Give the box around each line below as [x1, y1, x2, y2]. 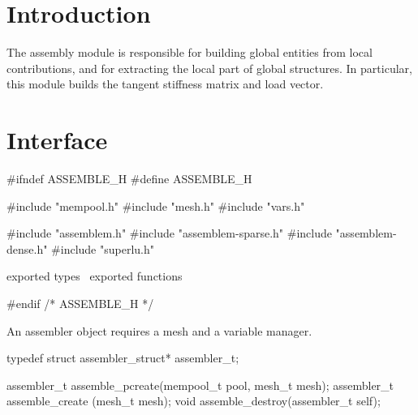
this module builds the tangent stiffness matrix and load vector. [6, 75, 324, 92]
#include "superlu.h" [51, 240, 154, 257]
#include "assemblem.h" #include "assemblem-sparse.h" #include [6, 225, 332, 242]
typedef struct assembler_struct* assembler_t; [6, 349, 239, 366]
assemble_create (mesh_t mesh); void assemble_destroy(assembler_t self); [6, 392, 381, 409]
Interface [6, 123, 108, 156]
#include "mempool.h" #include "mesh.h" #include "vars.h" [6, 197, 305, 214]
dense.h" [6, 240, 48, 257]
